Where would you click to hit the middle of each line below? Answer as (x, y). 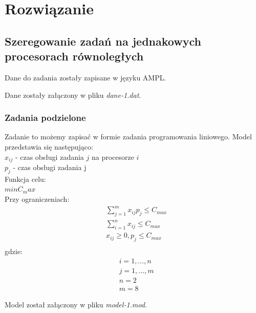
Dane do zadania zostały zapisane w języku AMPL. (86, 77)
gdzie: (14, 251)
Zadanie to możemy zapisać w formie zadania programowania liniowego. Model (128, 137)
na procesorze (113, 156)
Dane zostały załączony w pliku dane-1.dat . (73, 95)
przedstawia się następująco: (49, 146)
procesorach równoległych (74, 56)
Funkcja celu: (25, 179)
